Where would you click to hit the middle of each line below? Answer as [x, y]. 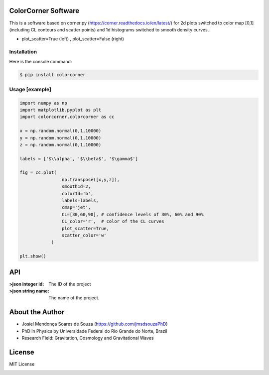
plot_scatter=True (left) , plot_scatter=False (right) [73, 39]
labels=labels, [80, 201]
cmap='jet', [76, 207]
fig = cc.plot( [38, 173]
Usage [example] [30, 89]
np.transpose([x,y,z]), [90, 180]
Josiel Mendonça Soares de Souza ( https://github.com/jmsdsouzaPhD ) [95, 324]
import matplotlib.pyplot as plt [61, 110]
